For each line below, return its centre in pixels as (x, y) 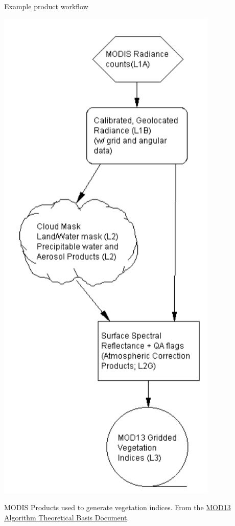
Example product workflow (46, 6)
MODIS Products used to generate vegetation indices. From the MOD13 (118, 507)
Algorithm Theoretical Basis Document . (67, 517)
